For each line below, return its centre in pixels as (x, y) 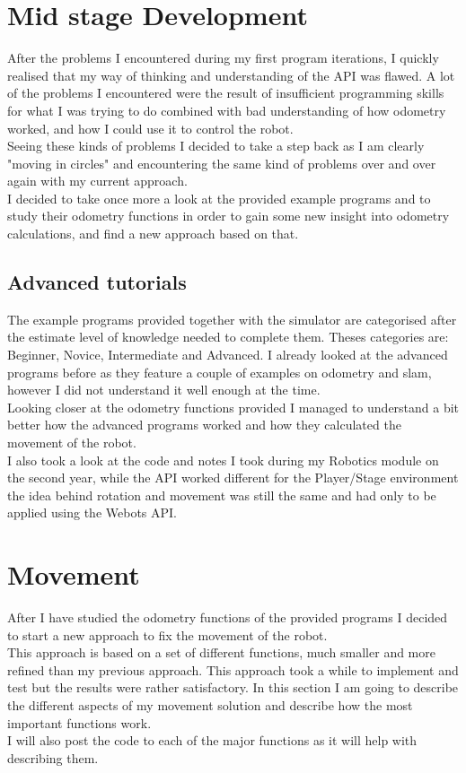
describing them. (53, 757)
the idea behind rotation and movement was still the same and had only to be (222, 495)
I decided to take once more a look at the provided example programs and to (219, 198)
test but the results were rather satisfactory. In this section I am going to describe (233, 687)
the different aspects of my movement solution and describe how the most (210, 705)
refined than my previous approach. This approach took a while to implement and (233, 669)
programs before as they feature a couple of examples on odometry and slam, (220, 372)
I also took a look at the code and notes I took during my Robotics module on (223, 460)
